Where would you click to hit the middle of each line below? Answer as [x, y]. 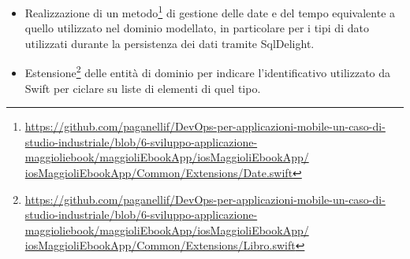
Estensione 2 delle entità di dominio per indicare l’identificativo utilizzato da [208, 72]
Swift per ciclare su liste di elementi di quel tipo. [143, 88]
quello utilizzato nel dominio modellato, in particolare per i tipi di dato [197, 28]
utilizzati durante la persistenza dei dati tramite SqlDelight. [170, 43]
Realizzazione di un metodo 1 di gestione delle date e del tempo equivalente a [210, 11]
